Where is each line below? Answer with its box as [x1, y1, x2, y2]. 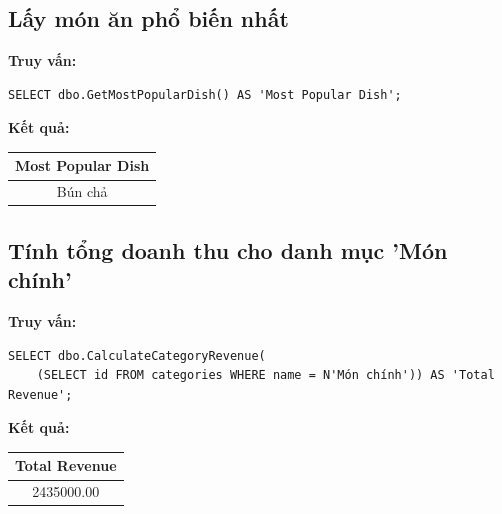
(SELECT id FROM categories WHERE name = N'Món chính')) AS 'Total [36, 368, 495, 383]
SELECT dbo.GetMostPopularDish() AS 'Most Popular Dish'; [8, 87, 402, 102]
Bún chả [56, 181, 108, 202]
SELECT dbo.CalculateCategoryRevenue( [8, 348, 266, 363]
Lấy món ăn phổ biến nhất [8, 3, 289, 34]
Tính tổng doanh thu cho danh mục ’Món [8, 234, 448, 265]
